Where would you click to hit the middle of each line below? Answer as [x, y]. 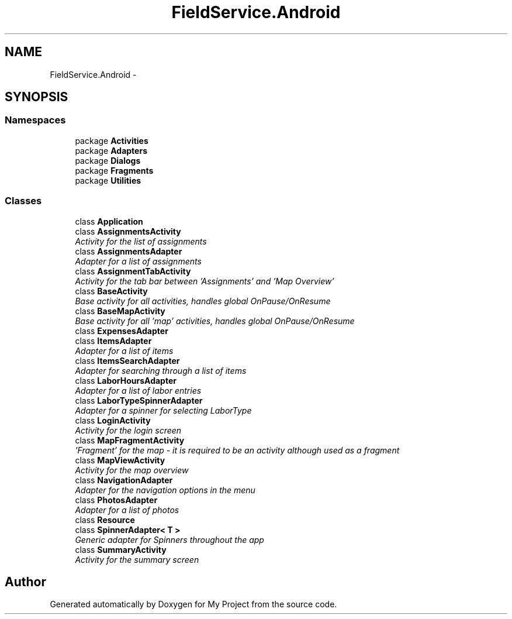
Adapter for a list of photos [127, 510]
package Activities [112, 140]
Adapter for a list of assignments [138, 261]
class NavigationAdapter [124, 480]
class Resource [105, 520]
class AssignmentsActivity [128, 231]
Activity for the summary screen [137, 559]
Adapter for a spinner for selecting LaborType [163, 410]
